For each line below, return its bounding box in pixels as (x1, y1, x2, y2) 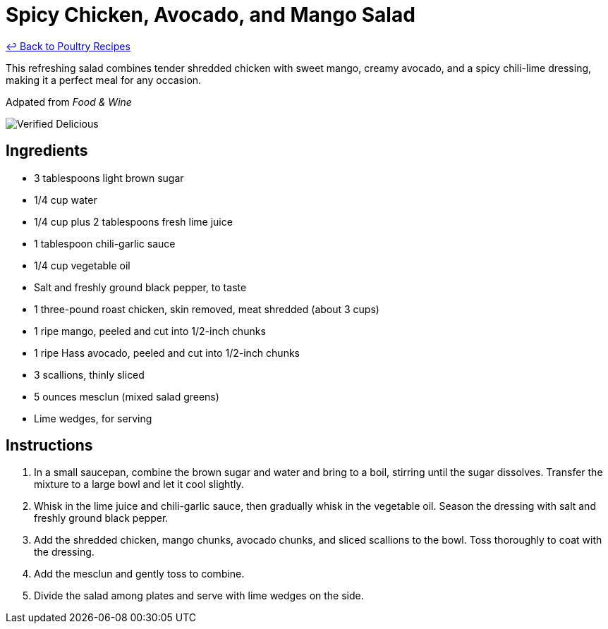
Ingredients (6, 142, 88, 160)
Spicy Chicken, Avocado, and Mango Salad (6, 3, 415, 27)
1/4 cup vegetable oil (34, 259, 130, 271)
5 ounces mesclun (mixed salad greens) (34, 390, 219, 403)
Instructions (6, 436, 93, 455)
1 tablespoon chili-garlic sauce (34, 237, 176, 250)
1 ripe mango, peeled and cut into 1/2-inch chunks (34, 324, 266, 337)
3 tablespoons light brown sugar (34, 171, 184, 184)
